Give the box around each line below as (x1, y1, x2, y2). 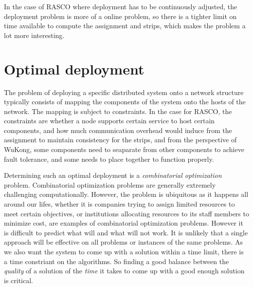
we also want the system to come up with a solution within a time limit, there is (4, 247, 244, 256)
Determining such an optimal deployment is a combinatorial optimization (4, 170, 222, 180)
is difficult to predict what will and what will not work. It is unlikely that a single (4, 227, 248, 237)
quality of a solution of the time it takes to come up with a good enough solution (4, 266, 245, 276)
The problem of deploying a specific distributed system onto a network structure (4, 87, 244, 97)
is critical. (4, 275, 34, 285)
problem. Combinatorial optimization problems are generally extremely (4, 179, 216, 190)
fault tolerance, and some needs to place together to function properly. (4, 153, 214, 164)
